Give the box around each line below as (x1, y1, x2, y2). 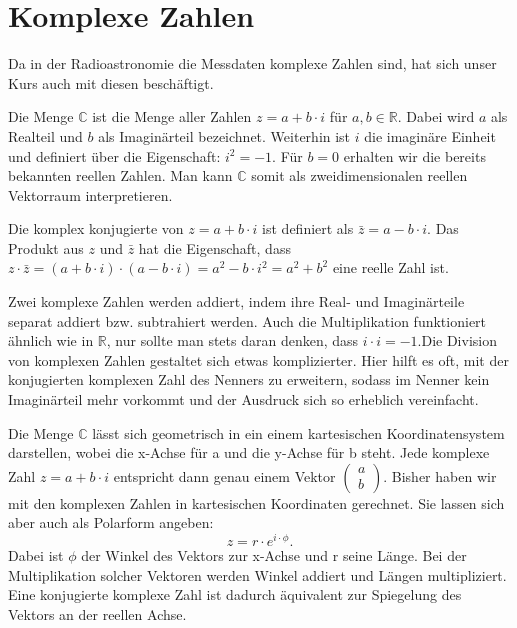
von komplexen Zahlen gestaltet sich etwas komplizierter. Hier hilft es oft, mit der (8, 349, 509, 370)
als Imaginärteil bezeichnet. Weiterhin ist (98, 125, 351, 146)
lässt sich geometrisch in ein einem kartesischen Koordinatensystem (92, 422, 505, 443)
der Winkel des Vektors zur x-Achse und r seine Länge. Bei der (81, 545, 467, 566)
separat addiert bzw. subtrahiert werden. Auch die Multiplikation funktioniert (8, 310, 487, 331)
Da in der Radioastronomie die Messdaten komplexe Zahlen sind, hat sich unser (8, 53, 497, 74)
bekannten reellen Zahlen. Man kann (8, 165, 233, 186)
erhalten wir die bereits (343, 145, 486, 166)
